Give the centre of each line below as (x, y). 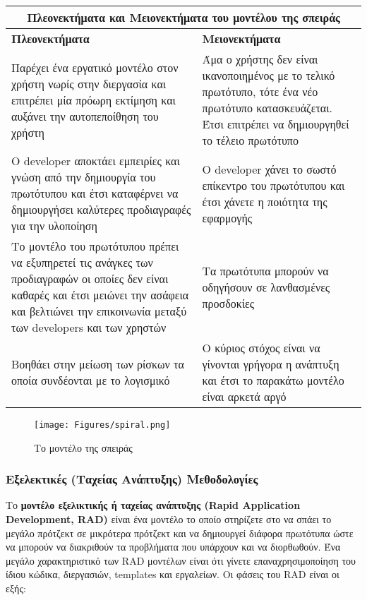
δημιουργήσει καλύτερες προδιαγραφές (101, 209)
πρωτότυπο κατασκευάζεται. (267, 108)
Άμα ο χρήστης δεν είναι (260, 59)
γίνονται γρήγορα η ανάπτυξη (271, 364)
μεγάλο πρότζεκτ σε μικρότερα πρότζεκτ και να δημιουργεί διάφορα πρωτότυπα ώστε (180, 533)
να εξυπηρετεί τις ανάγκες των (82, 262)
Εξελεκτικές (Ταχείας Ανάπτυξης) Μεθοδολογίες (132, 479)
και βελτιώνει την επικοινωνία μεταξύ (99, 311)
